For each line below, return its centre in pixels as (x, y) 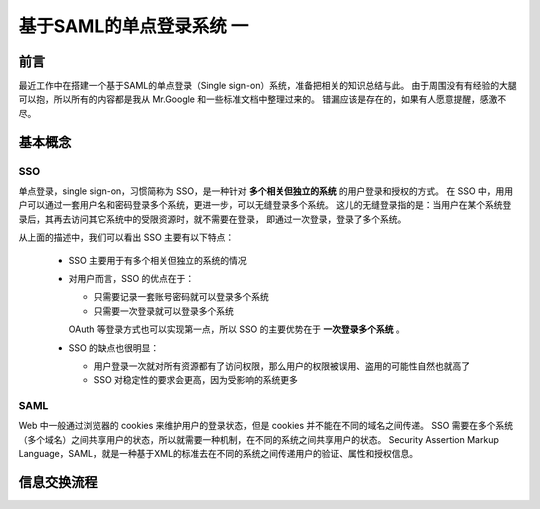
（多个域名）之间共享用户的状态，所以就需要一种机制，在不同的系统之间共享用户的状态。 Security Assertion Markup (259, 439)
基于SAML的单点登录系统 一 (133, 26)
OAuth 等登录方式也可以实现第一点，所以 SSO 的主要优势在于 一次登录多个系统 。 (236, 329)
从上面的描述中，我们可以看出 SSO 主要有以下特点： (126, 237)
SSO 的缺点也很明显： (114, 347)
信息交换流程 (58, 482)
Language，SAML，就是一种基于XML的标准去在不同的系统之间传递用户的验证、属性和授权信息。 (218, 454)
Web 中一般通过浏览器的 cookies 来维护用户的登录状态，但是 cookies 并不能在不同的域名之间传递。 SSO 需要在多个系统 (266, 426)
